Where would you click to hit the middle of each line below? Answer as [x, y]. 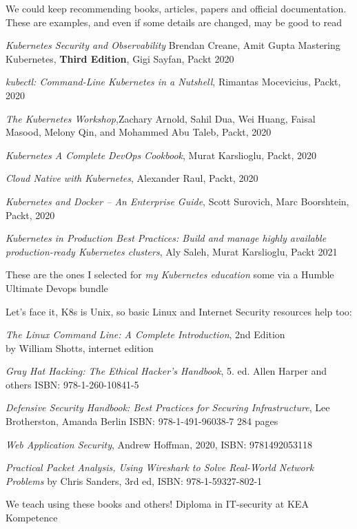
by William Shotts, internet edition [80, 348]
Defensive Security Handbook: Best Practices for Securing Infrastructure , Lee [168, 407]
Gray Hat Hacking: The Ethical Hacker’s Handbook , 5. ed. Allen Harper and [166, 371]
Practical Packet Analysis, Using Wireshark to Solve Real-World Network [160, 467]
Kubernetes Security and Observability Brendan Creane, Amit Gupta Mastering [173, 45]
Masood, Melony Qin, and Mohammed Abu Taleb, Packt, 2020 [139, 132]
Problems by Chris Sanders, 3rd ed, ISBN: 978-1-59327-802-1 [134, 480]
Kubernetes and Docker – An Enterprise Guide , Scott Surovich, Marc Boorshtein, [177, 201]
